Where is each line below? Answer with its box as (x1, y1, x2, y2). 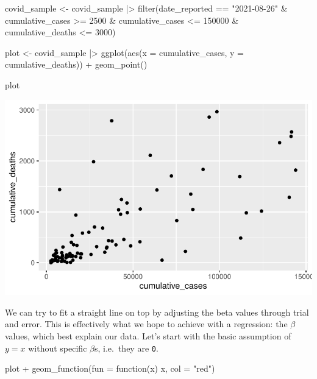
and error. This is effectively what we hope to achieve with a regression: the (5, 317, 288, 330)
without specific (28, 341, 87, 354)
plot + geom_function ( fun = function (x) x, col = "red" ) (5, 362, 215, 375)
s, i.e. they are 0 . (94, 341, 158, 354)
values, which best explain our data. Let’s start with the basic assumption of (5, 330, 291, 342)
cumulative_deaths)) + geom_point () (5, 58, 148, 71)
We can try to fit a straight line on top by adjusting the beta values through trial (5, 305, 309, 318)
